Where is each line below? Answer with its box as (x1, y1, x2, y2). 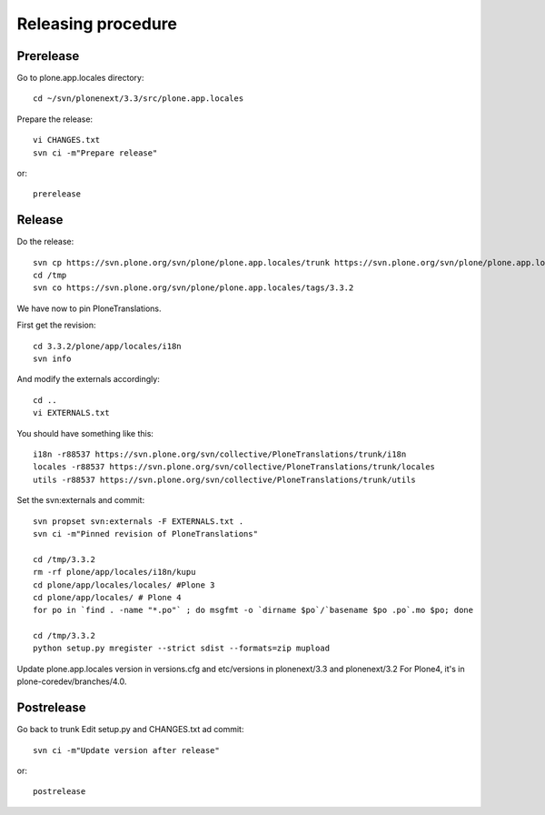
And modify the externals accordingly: (16, 374, 161, 385)
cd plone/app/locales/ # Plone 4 (33, 592, 182, 602)
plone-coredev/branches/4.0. (16, 676, 127, 687)
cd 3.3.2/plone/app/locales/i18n (33, 341, 182, 351)
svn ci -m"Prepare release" (33, 147, 158, 158)
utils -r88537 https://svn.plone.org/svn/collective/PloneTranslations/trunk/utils (33, 474, 417, 485)
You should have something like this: (16, 428, 154, 438)
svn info (33, 354, 72, 364)
